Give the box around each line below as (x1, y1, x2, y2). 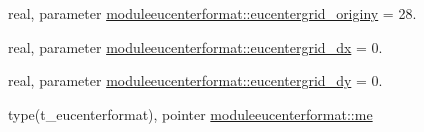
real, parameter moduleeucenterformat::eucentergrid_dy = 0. (8, 70, 383, 91)
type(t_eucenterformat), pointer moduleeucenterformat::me (8, 103, 373, 124)
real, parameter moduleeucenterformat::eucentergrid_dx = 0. (8, 36, 383, 57)
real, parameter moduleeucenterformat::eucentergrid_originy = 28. (8, 3, 417, 23)
